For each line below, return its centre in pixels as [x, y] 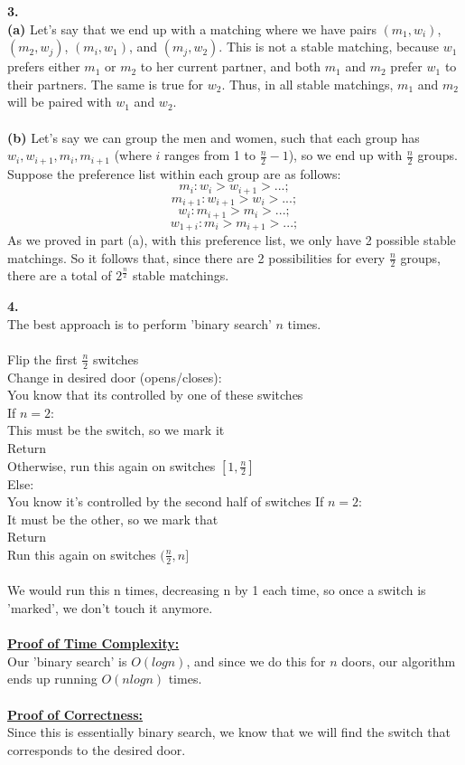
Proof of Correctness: [75, 714]
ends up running [52, 679]
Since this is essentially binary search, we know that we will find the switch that [229, 732]
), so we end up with [345, 155]
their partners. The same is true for [106, 84]
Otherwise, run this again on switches [112, 465]
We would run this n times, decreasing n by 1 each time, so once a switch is [217, 590]
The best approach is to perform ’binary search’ [139, 323]
